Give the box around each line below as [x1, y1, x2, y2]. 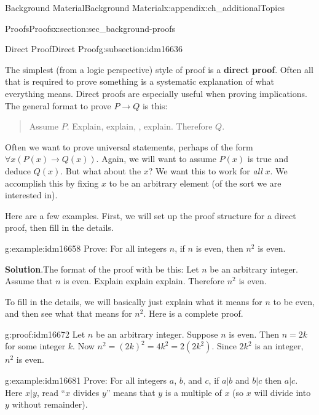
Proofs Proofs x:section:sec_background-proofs [5, 21, 176, 34]
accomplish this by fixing [5, 176, 99, 189]
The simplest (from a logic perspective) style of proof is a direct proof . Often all [5, 63, 313, 76]
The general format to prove [5, 99, 111, 112]
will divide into [254, 386, 311, 398]
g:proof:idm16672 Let [5, 327, 85, 340]
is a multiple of [165, 386, 222, 398]
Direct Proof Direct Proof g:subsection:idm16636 [5, 42, 183, 55]
